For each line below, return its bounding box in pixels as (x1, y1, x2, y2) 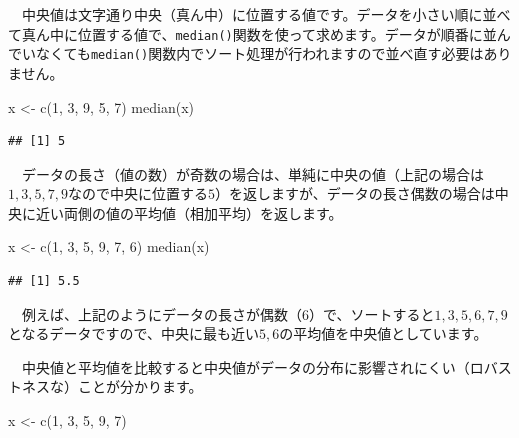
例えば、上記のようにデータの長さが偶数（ (21, 303, 302, 324)
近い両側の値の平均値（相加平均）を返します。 (35, 202, 343, 223)
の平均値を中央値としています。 (279, 323, 488, 344)
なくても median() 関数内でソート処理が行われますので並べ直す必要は (35, 43, 484, 64)
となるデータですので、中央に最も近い (8, 323, 260, 344)
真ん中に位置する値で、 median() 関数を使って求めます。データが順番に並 (21, 23, 497, 44)
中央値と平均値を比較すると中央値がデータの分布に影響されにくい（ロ (21, 356, 484, 377)
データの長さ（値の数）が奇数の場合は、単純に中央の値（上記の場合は (21, 163, 484, 184)
